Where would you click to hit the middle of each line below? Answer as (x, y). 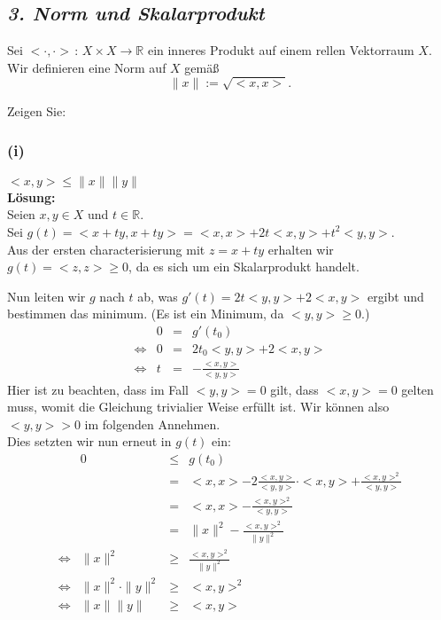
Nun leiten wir (46, 296)
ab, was (158, 296)
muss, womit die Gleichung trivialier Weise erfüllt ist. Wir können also (198, 407)
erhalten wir (301, 249)
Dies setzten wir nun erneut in (89, 441)
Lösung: (31, 196)
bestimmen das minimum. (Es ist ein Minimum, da (146, 314)
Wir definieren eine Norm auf (87, 67)
